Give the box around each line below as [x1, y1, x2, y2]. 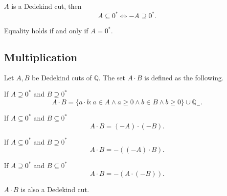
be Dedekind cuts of [32, 72, 92, 82]
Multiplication [4, 49, 78, 65]
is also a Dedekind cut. [21, 184, 89, 194]
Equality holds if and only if [4, 25, 89, 36]
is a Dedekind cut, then [11, 1, 82, 11]
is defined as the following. [144, 72, 224, 82]
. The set [98, 72, 126, 82]
